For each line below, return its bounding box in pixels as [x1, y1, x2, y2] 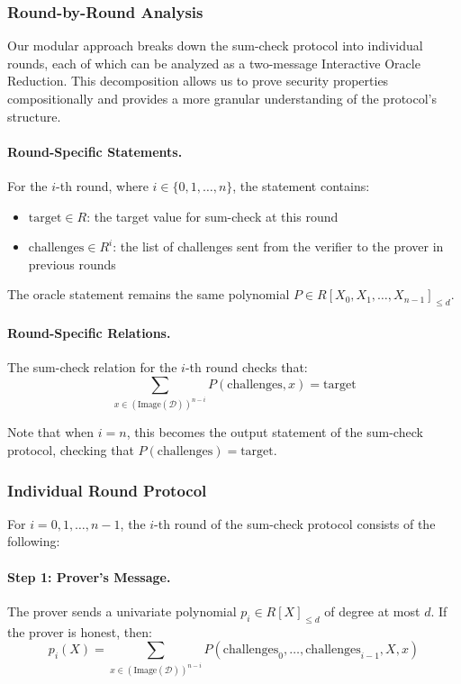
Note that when [7, 423, 95, 442]
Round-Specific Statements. [7, 141, 183, 160]
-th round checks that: [185, 357, 308, 376]
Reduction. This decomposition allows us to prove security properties [7, 71, 389, 90]
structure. [7, 106, 61, 125]
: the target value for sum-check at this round [86, 206, 339, 225]
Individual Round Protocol [7, 479, 207, 501]
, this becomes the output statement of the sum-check [126, 423, 423, 442]
